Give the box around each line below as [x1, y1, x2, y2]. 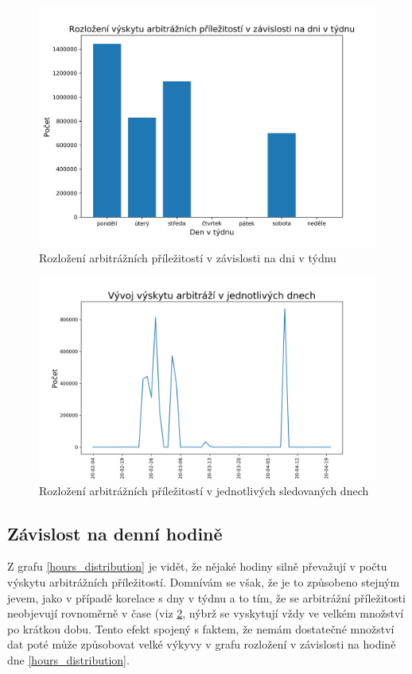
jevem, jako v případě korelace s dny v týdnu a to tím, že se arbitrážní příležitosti [7, 589, 406, 606]
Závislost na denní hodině [7, 521, 223, 545]
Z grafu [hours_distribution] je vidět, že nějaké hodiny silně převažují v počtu [7, 558, 387, 575]
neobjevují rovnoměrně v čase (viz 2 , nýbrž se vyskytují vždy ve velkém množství [7, 605, 404, 622]
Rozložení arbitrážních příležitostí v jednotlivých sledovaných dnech [39, 482, 369, 498]
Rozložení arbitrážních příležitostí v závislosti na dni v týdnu [39, 250, 336, 266]
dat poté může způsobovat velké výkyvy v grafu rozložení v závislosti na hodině [7, 636, 396, 653]
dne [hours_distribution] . [7, 652, 130, 668]
